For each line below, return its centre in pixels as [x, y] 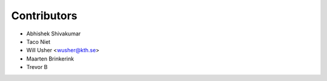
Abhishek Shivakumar [54, 34]
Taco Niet [38, 41]
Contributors [45, 16]
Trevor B [37, 67]
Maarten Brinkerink [50, 58]
